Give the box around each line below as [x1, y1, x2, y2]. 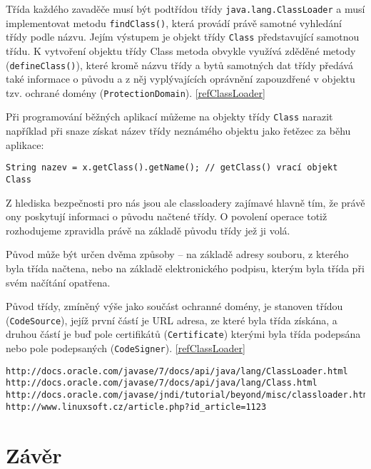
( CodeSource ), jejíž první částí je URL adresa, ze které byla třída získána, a [6, 312, 337, 327]
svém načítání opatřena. [6, 274, 111, 289]
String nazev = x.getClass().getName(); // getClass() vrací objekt [6, 163, 338, 173]
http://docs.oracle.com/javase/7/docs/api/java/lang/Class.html [6, 378, 317, 388]
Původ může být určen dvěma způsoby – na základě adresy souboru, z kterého [6, 247, 349, 262]
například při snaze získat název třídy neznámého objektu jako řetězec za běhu [6, 123, 351, 138]
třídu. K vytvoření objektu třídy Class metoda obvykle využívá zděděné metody [6, 43, 356, 58]
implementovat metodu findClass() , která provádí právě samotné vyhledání [6, 15, 342, 30]
